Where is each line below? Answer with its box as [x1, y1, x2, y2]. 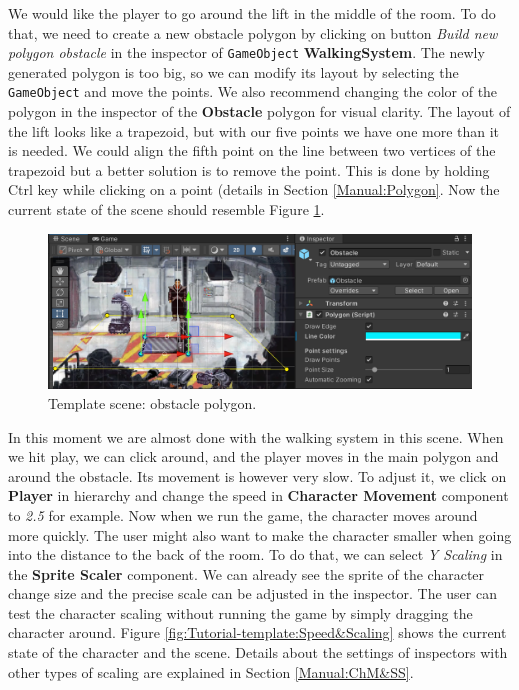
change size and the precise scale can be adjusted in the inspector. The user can [8, 583, 497, 604]
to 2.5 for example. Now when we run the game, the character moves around [8, 504, 478, 525]
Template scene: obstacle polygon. [48, 392, 257, 413]
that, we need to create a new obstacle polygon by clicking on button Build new [8, 22, 498, 43]
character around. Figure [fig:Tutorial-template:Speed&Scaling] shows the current [8, 622, 507, 643]
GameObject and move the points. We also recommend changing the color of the [8, 81, 498, 102]
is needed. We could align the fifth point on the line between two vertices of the [8, 140, 496, 161]
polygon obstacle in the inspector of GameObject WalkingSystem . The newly [8, 42, 485, 63]
